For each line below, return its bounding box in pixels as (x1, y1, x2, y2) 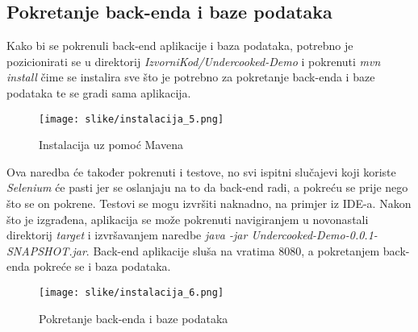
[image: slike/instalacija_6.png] (39, 286, 224, 298)
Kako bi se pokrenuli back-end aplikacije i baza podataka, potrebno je (6, 37, 353, 54)
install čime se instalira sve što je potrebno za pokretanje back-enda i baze (6, 68, 375, 85)
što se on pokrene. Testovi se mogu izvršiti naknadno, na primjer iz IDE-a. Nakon (6, 195, 412, 212)
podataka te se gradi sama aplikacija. (6, 84, 191, 101)
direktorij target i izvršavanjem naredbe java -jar (6, 226, 248, 243)
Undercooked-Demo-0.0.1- (251, 226, 378, 243)
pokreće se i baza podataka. (33, 258, 171, 275)
